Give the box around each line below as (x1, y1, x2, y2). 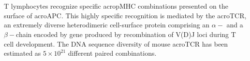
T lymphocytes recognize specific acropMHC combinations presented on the (4, 1, 228, 11)
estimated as (4, 48, 41, 58)
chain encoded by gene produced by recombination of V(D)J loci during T (16, 29, 236, 39)
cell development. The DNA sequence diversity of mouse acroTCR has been (4, 38, 228, 49)
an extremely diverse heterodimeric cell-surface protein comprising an (4, 20, 210, 30)
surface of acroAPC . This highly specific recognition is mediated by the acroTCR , (4, 10, 247, 20)
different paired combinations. (68, 48, 157, 58)
